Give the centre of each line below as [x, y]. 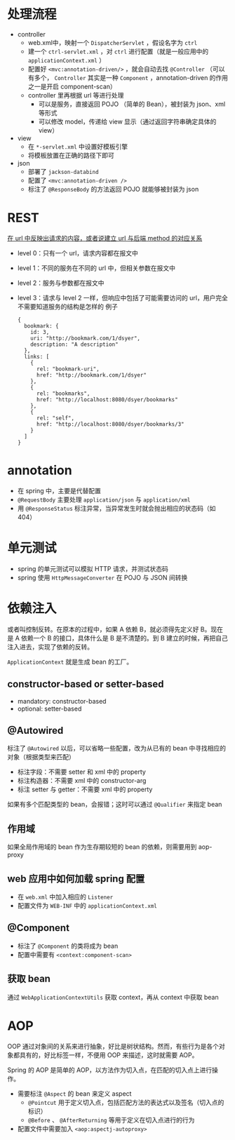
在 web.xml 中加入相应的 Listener [65, 897]
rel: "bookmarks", [63, 394]
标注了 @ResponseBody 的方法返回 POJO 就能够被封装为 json [113, 189]
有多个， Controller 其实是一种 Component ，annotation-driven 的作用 [128, 77]
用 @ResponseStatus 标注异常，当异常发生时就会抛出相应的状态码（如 [116, 508]
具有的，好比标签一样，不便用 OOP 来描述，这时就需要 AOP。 [109, 1055]
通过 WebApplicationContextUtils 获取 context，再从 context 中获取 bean [113, 997]
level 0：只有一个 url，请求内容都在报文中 [78, 253]
